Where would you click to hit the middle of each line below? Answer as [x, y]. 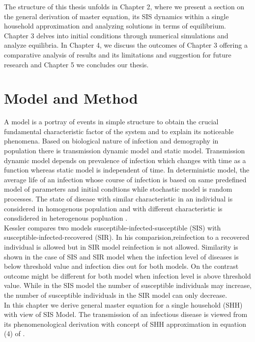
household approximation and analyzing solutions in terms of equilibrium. [115, 26]
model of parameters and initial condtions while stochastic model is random [118, 189]
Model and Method [71, 98]
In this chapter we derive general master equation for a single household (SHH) [123, 304]
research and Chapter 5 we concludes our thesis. [76, 64]
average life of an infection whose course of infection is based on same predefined [125, 179]
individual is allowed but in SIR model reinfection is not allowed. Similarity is [121, 247]
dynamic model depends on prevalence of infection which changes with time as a [125, 160]
